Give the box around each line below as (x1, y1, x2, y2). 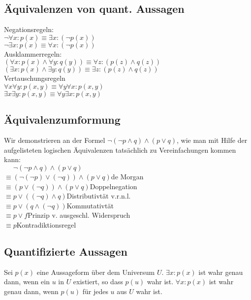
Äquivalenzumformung (4, 112, 121, 127)
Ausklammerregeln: (4, 48, 62, 59)
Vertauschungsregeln (4, 73, 65, 83)
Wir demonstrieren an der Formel (4, 135, 105, 145)
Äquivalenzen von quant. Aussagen (4, 1, 185, 16)
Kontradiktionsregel (16, 219, 76, 230)
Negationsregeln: (4, 24, 54, 34)
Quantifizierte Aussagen (4, 243, 127, 259)
